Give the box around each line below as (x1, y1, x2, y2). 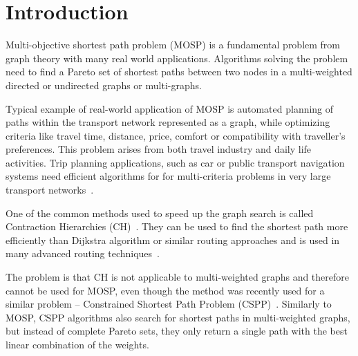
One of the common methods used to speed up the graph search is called (6, 205, 314, 220)
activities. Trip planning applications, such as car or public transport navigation (6, 155, 345, 169)
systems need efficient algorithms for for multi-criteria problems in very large (6, 169, 331, 183)
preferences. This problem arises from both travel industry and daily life (6, 142, 312, 156)
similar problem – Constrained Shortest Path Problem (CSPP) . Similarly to (6, 297, 332, 311)
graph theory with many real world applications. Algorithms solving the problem (6, 50, 348, 65)
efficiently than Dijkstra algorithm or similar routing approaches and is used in (6, 232, 340, 247)
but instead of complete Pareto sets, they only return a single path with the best (6, 324, 348, 338)
